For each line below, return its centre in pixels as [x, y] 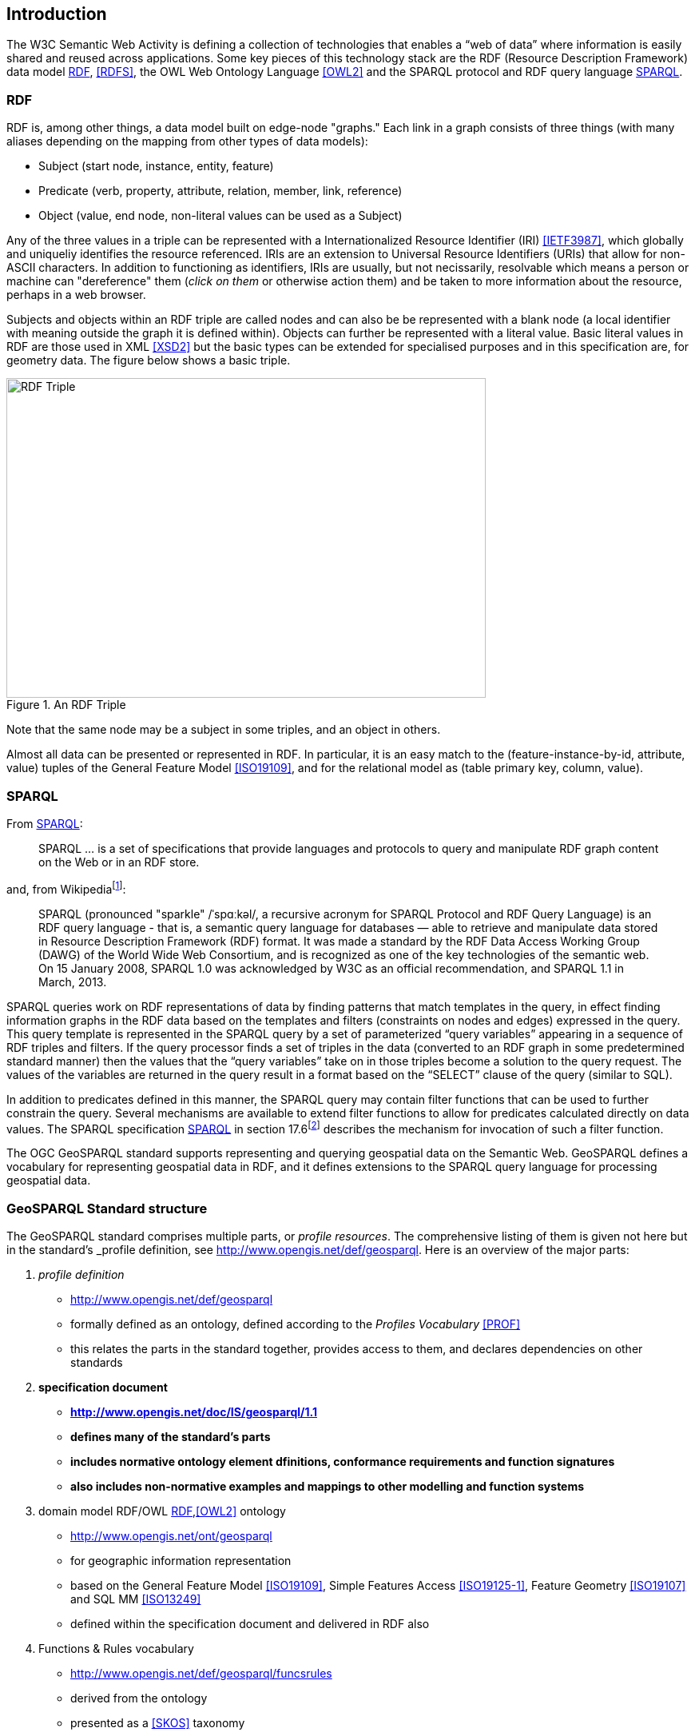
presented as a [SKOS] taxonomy [158, 1722]
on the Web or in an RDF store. [119, 862]
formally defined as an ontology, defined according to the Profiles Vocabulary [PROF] [296, 1324]
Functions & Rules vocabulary [116, 1648]
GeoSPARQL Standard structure [107, 1208]
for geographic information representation [181, 1560]
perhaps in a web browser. [76, 295]
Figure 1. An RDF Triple [66, 705]
